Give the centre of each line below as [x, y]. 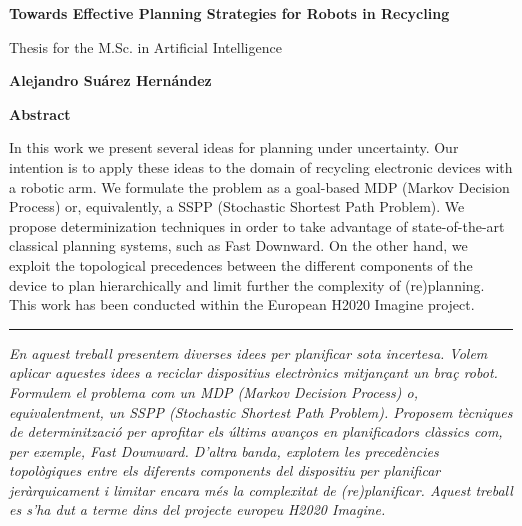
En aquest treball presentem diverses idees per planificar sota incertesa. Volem [248, 352]
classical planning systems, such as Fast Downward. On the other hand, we [238, 245]
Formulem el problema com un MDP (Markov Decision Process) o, [213, 391]
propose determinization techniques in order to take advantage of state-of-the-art [257, 225]
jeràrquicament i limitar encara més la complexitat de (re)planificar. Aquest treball [261, 489]
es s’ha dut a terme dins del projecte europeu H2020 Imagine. [197, 509]
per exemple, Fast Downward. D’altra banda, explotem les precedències [224, 450]
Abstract [40, 113]
